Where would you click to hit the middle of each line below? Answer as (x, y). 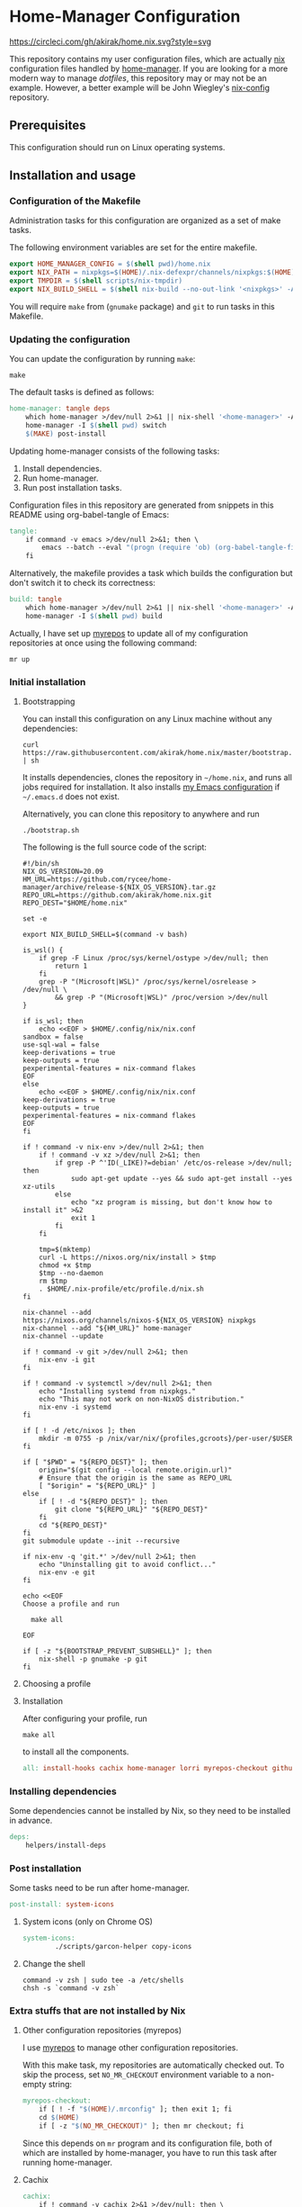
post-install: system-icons (62, 1905)
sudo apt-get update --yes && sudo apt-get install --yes (182, 1179)
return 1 (71, 966)
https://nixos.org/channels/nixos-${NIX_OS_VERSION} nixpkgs (139, 1320)
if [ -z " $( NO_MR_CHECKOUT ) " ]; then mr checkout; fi (142, 2126)
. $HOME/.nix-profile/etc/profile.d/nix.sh (121, 1289)
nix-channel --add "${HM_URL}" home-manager (107, 1329)
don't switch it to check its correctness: (82, 583)
